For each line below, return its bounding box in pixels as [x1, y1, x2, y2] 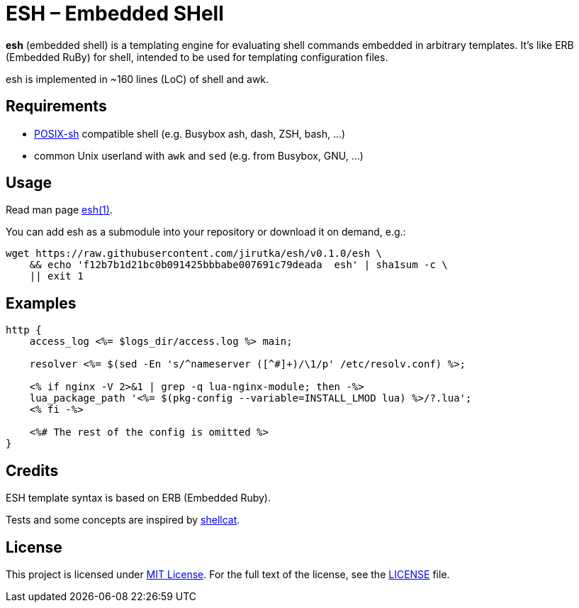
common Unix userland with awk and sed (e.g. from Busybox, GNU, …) [34, 149, 364, 162]
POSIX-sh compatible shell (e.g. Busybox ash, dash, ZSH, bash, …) [34, 127, 346, 140]
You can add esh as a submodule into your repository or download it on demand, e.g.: [6, 226, 406, 238]
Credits [6, 461, 59, 480]
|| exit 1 [29, 270, 84, 282]
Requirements [6, 97, 107, 116]
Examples [6, 294, 77, 312]
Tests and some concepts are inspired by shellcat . [6, 514, 240, 526]
